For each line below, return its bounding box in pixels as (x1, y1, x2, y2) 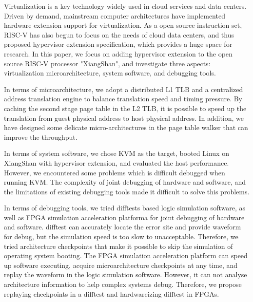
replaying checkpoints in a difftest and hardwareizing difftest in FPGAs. (4, 288, 219, 299)
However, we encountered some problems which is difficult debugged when (4, 167, 225, 177)
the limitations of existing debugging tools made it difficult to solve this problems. (4, 186, 250, 196)
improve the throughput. (4, 132, 78, 142)
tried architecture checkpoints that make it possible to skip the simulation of (4, 241, 233, 251)
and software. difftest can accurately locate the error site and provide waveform (4, 222, 241, 232)
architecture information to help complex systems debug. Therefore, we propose (4, 279, 242, 289)
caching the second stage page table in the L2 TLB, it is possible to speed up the (4, 103, 247, 113)
